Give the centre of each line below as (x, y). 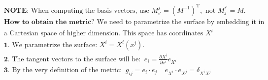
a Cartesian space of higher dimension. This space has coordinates (103, 34)
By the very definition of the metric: (67, 70)
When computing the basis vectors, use (90, 11)
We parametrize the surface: (55, 45)
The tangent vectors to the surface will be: (76, 59)
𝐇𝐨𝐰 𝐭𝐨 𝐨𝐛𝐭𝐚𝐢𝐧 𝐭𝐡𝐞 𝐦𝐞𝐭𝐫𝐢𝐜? (49, 22)
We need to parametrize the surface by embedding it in (181, 22)
